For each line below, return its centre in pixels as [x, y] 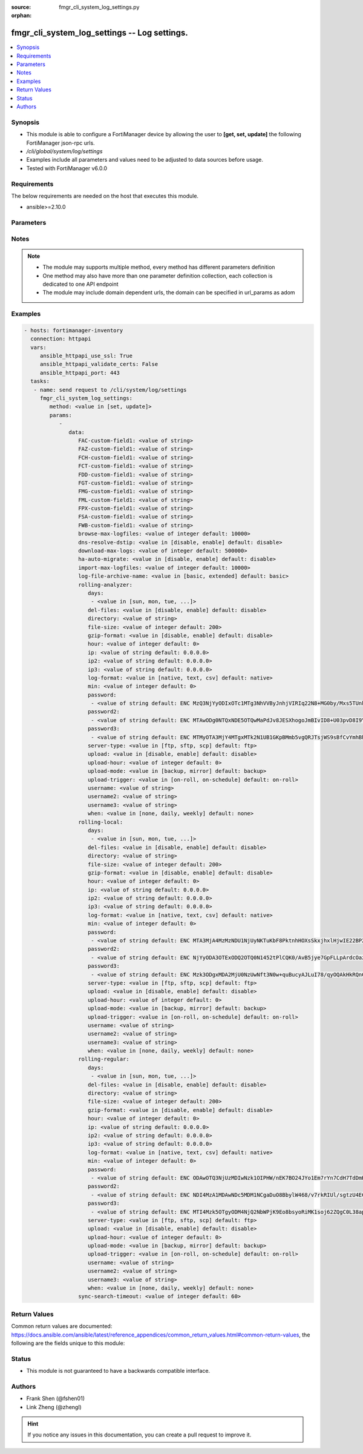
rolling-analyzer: [105, 585]
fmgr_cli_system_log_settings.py [99, 7]
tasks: [40, 381]
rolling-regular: [103, 1059]
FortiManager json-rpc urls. [60, 143]
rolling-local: [100, 822]
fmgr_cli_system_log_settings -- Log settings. [100, 33]
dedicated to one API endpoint [80, 284]
